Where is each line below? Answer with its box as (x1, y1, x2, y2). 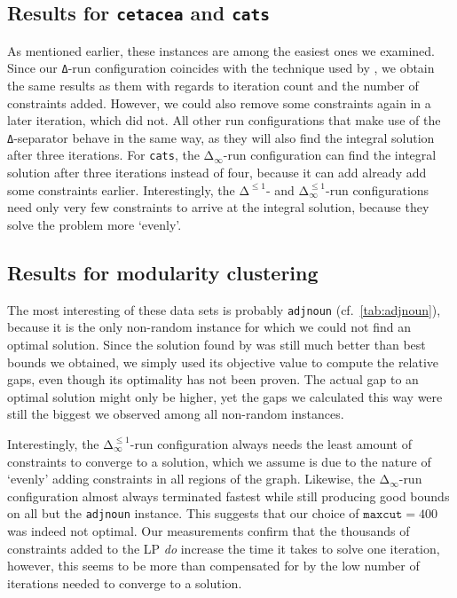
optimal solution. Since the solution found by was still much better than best (7, 334, 426, 353)
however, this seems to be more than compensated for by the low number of (7, 556, 420, 575)
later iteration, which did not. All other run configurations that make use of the (7, 111, 441, 130)
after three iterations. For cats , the (7, 146, 200, 164)
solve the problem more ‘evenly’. (7, 215, 182, 233)
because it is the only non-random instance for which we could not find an (7, 318, 411, 336)
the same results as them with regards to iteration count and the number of (7, 76, 419, 95)
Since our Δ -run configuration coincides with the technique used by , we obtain (7, 59, 435, 77)
